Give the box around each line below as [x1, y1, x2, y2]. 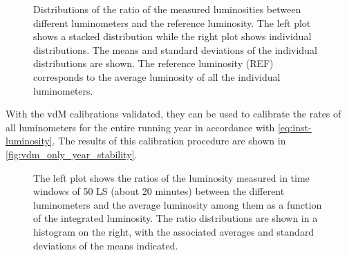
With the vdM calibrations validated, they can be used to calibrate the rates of [6, 106, 341, 121]
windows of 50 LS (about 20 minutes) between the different [33, 184, 285, 198]
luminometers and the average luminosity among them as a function [33, 197, 322, 211]
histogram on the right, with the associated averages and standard [33, 224, 315, 238]
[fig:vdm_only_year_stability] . [6, 147, 138, 161]
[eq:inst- [277, 120, 312, 134]
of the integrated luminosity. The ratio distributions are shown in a [33, 211, 318, 225]
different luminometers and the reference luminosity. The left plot [33, 15, 311, 30]
